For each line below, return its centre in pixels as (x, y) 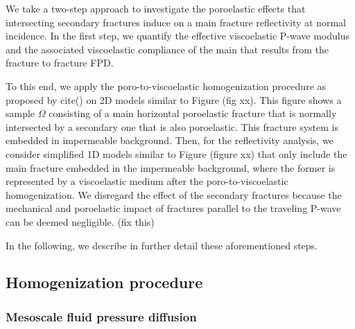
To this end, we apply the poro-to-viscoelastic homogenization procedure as (166, 86)
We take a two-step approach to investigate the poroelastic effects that (156, 8)
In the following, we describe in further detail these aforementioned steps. (162, 245)
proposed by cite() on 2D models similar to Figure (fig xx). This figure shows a (174, 99)
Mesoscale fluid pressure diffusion (101, 316)
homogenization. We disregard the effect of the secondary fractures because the (174, 194)
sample (20, 113)
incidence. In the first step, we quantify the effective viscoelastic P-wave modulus (178, 36)
